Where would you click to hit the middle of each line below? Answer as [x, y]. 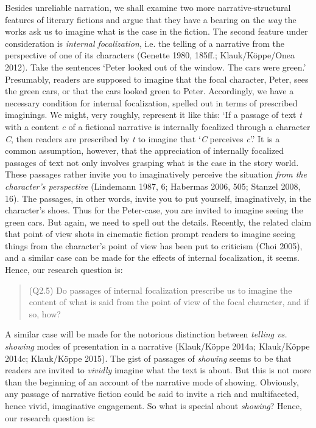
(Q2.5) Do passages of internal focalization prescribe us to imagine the [160, 290]
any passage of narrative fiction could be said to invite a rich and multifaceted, [152, 394]
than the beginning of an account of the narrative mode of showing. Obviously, [152, 381]
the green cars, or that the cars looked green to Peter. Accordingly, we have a [149, 91]
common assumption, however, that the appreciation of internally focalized [145, 150]
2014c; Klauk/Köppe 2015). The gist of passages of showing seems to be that [148, 358]
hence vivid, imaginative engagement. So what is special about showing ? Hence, [153, 406]
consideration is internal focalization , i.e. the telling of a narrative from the [145, 43]
